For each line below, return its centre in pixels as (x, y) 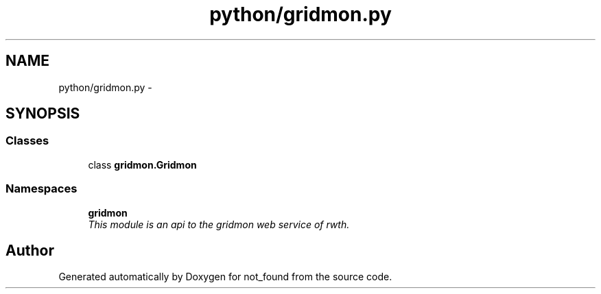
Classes (27, 141)
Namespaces (42, 189)
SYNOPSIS (43, 114)
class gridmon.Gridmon (142, 164)
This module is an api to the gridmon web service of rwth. (219, 224)
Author (30, 250)
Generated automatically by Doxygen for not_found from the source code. (225, 277)
